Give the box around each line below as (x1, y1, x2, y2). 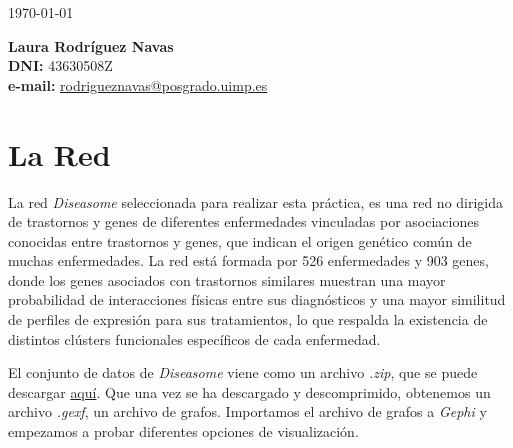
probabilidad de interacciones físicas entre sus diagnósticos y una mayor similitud (8, 289, 506, 310)
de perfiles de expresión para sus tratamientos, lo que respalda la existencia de (8, 309, 488, 330)
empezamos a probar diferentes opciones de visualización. (8, 421, 359, 442)
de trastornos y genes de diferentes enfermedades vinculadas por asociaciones (8, 211, 479, 232)
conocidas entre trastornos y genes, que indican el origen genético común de (8, 230, 472, 251)
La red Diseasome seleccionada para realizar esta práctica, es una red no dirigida (8, 191, 504, 212)
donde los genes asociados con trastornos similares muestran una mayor (8, 269, 446, 290)
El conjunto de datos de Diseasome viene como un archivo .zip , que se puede (8, 362, 478, 383)
